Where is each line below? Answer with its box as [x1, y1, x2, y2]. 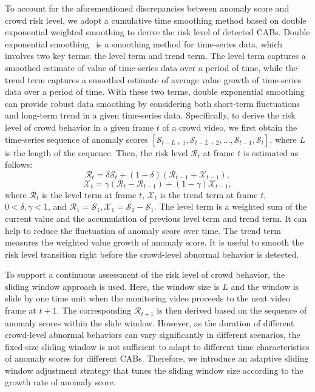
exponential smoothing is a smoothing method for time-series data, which [5, 37, 283, 50]
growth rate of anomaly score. [5, 376, 116, 388]
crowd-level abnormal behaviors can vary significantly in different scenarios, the [5, 328, 300, 341]
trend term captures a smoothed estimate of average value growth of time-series [5, 73, 302, 86]
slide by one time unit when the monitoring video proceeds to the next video [5, 292, 291, 304]
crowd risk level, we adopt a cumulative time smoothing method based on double [5, 13, 307, 26]
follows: [5, 158, 33, 171]
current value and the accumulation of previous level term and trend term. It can [5, 211, 307, 224]
